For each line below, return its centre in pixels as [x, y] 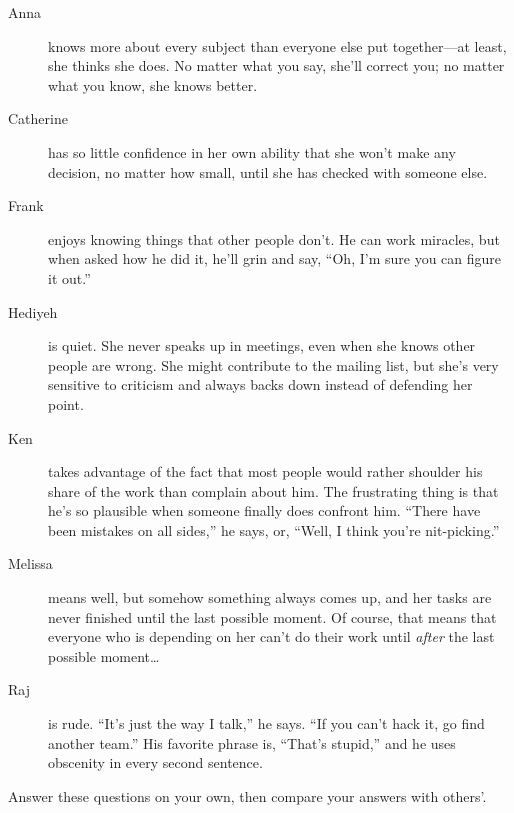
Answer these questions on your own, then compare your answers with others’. [247, 795]
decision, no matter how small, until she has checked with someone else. [268, 171]
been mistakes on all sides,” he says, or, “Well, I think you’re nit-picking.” [274, 529]
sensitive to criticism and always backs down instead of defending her [260, 384]
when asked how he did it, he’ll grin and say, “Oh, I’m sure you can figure [275, 258]
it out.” [69, 277]
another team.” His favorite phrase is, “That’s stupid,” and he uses [252, 742]
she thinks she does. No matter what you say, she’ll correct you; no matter [276, 65]
